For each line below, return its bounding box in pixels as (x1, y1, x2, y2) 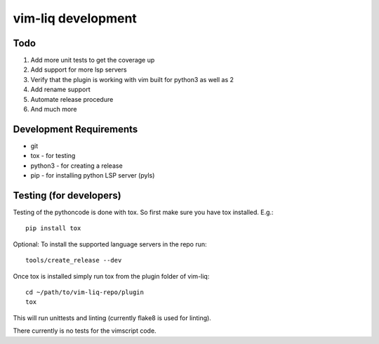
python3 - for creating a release (30, 161, 123, 170)
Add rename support (30, 85, 91, 94)
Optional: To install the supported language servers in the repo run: (13, 239, 207, 249)
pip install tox (25, 225, 81, 232)
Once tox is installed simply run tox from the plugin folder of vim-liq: (13, 272, 210, 280)
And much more (30, 105, 77, 114)
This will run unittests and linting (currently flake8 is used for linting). (13, 313, 212, 322)
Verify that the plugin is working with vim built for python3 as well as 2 (30, 75, 234, 84)
